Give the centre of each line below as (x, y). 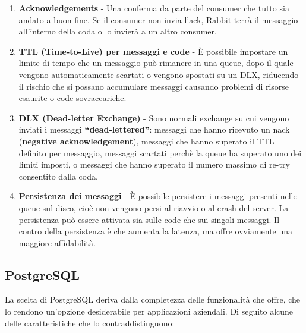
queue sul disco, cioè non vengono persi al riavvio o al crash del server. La (154, 207)
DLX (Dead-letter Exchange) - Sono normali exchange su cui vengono (154, 117)
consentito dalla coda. (58, 176)
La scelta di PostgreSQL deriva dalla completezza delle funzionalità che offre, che (153, 299)
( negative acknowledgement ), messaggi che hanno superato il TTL (146, 141)
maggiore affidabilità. (57, 242)
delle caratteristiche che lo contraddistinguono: (90, 323)
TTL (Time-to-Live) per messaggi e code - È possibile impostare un (153, 51)
